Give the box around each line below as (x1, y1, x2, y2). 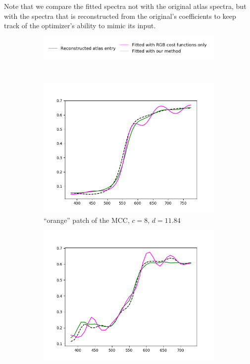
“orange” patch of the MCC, (44, 214, 130, 225)
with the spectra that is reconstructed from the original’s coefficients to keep (4, 10, 236, 21)
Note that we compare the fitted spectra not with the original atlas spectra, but (4, 1, 247, 11)
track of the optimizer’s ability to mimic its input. (4, 20, 156, 31)
